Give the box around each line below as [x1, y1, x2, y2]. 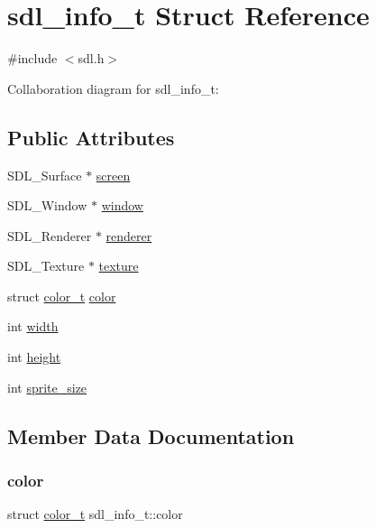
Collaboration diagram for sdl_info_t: [7, 79, 219, 97]
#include [7, 49, 58, 68]
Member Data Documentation [7, 421, 295, 449]
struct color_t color [7, 286, 116, 305]
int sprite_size [7, 377, 87, 396]
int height [7, 347, 61, 366]
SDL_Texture [7, 256, 85, 275]
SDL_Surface [7, 165, 82, 184]
